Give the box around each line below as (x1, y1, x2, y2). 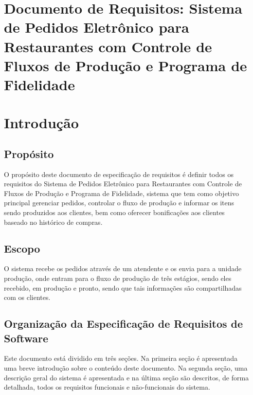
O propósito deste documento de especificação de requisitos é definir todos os (4, 169, 234, 179)
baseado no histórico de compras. (4, 217, 103, 227)
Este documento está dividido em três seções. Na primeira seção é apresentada (4, 353, 237, 363)
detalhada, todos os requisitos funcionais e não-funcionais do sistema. (4, 382, 210, 392)
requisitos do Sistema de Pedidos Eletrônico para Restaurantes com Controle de (4, 178, 242, 189)
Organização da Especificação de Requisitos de (4, 316, 243, 331)
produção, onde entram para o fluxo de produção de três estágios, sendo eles (4, 273, 232, 283)
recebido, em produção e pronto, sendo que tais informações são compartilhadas (4, 282, 242, 293)
